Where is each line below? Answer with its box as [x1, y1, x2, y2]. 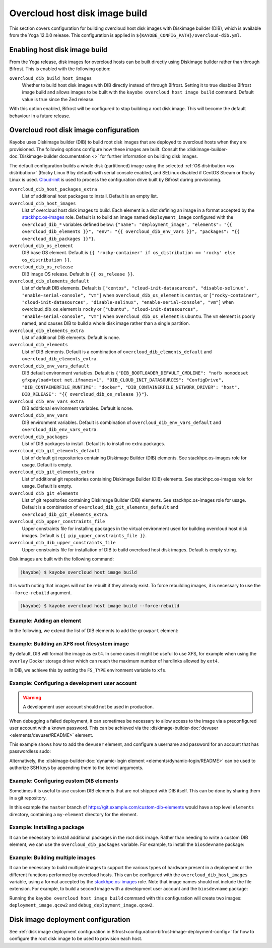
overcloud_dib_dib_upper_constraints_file [9, 540, 116, 546]
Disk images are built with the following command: [9, 556, 114, 562]
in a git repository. [9, 795, 47, 801]
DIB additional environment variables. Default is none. [22, 405, 133, 411]
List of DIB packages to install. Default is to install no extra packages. [22, 440, 166, 447]
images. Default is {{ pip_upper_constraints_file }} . [22, 532, 147, 538]
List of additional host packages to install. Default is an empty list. [22, 193, 158, 199]
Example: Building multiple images [9, 854, 96, 861]
